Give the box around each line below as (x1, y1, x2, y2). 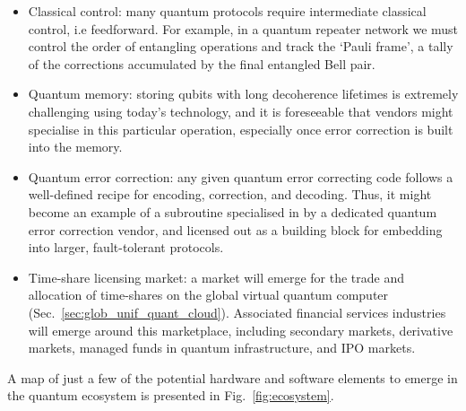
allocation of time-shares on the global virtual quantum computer (28, 285, 389, 304)
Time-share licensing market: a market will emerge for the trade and (28, 267, 404, 286)
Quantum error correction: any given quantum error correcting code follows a (28, 167, 453, 186)
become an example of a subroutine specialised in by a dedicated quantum (28, 202, 437, 221)
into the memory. (28, 137, 123, 156)
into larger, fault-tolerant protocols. (28, 238, 224, 257)
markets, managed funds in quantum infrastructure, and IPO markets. (28, 338, 416, 357)
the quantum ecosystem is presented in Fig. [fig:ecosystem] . (7, 386, 334, 405)
